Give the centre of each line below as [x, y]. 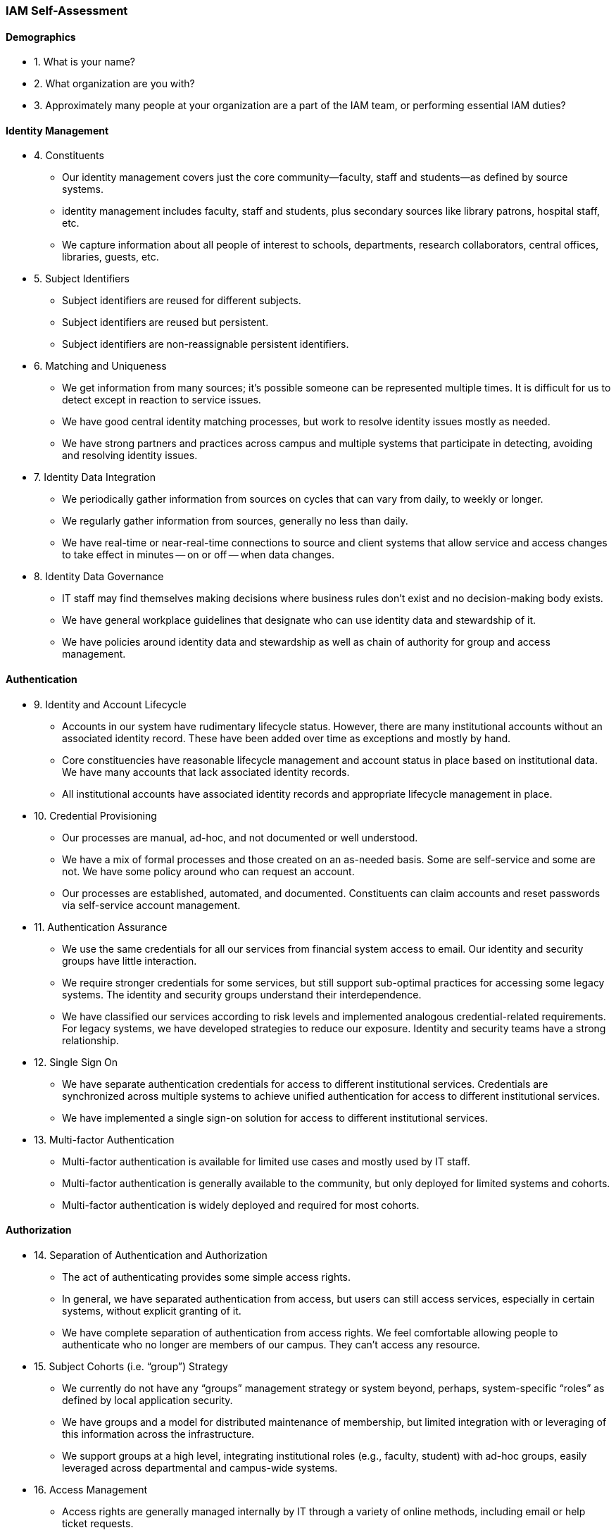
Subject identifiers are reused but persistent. [165, 322]
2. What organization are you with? [114, 84]
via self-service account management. [151, 905]
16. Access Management [91, 1489]
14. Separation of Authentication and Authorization [151, 1255]
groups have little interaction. [130, 960]
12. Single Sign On [76, 1062]
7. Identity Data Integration [95, 477]
